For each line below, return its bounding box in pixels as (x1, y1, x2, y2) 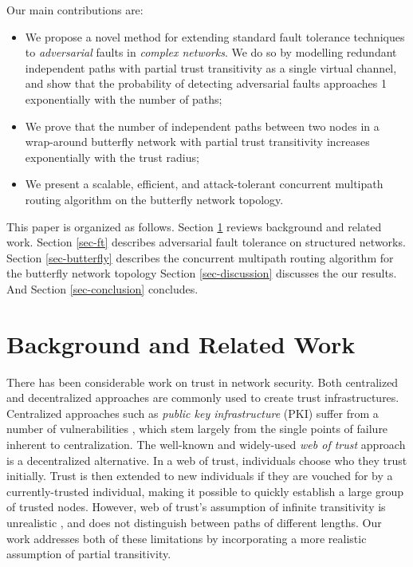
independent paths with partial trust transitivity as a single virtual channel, (25, 59, 397, 76)
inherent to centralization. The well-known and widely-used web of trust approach (6, 436, 406, 452)
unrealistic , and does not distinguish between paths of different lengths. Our (6, 514, 382, 530)
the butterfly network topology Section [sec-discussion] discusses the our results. (6, 265, 397, 282)
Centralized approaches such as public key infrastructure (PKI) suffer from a (6, 404, 379, 421)
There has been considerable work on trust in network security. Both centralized (6, 373, 399, 390)
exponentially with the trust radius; (25, 148, 199, 165)
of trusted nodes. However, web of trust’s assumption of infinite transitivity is (6, 498, 386, 515)
